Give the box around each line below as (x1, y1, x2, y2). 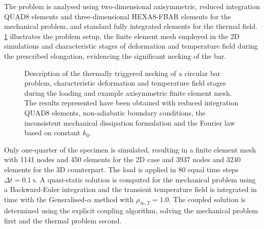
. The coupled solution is (169, 194, 246, 204)
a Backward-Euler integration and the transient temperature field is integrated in (4, 184, 257, 195)
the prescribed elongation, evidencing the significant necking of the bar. (4, 50, 226, 61)
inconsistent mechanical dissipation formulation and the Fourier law (24, 117, 235, 128)
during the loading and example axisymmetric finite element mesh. (24, 87, 232, 98)
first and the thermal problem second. (4, 215, 122, 226)
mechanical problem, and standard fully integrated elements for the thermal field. (4, 21, 257, 31)
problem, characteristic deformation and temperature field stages (24, 78, 226, 88)
